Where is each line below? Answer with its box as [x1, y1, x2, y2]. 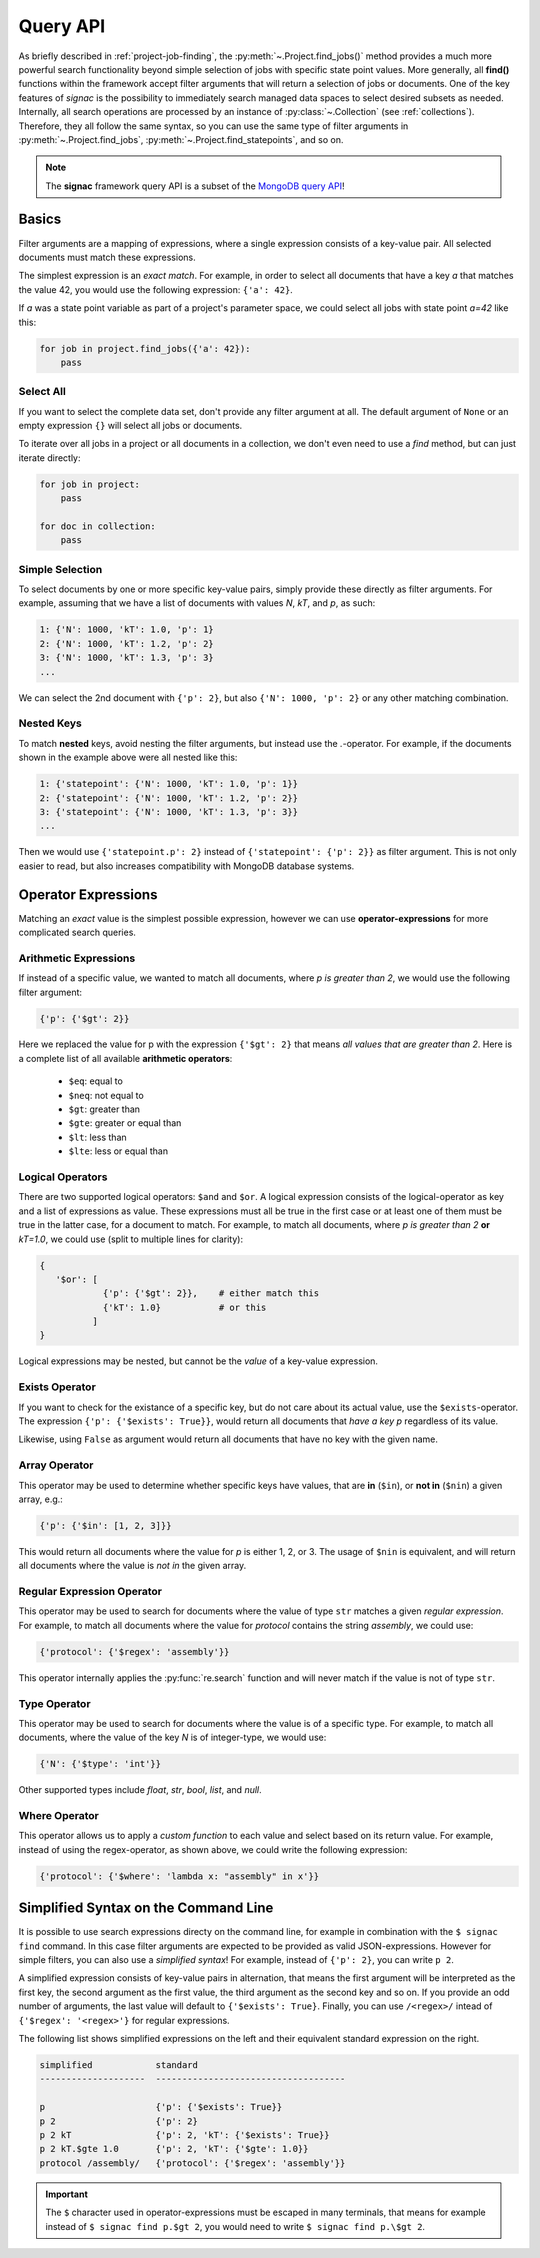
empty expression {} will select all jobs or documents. [18, 420, 243, 432]
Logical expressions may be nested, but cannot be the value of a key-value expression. [18, 1355, 379, 1367]
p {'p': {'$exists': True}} [39, 2101, 283, 2113]
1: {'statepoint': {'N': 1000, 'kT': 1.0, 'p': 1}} [39, 778, 299, 790]
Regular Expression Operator [18, 1585, 162, 1599]
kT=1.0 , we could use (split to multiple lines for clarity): [18, 1233, 244, 1245]
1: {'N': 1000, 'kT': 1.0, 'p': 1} [39, 624, 214, 635]
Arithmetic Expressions [18, 951, 136, 965]
